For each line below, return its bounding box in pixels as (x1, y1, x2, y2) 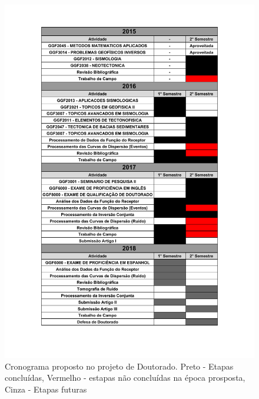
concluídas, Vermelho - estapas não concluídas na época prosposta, (5, 371, 245, 384)
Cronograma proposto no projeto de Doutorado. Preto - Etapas (5, 360, 234, 372)
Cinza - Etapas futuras (5, 383, 87, 395)
